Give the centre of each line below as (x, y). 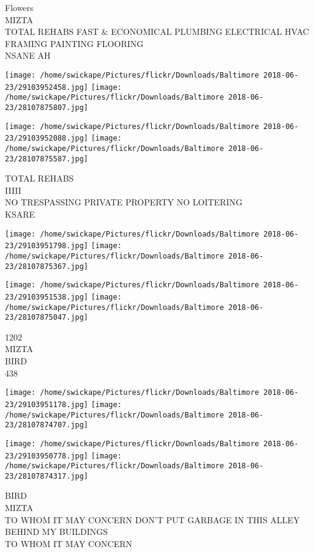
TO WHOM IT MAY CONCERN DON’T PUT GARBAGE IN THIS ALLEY (152, 519)
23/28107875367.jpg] (47, 266)
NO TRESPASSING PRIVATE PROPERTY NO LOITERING (124, 202)
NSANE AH (28, 55)
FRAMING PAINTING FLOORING (74, 43)
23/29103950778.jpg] (47, 456)
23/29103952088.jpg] (47, 138)
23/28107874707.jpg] (47, 425)
